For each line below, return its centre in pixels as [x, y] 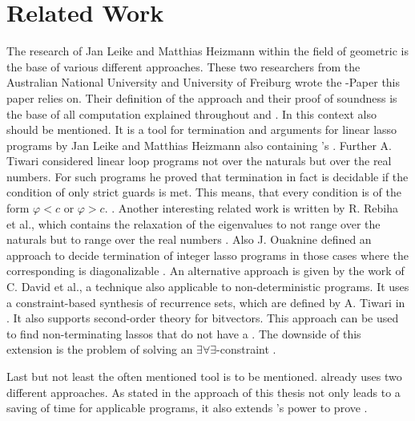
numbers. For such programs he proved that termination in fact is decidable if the [207, 176]
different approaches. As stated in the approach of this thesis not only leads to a [203, 392]
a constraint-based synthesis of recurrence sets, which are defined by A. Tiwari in [206, 302]
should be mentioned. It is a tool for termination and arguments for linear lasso [202, 130]
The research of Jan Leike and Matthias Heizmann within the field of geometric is [207, 51]
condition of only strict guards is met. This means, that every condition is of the [204, 192]
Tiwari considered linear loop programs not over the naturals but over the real [199, 161]
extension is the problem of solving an [100, 349]
